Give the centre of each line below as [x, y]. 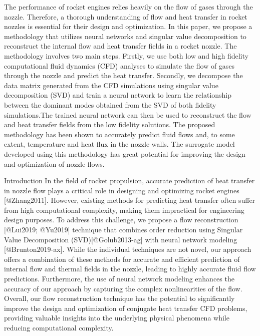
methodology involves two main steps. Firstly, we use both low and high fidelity [126, 55]
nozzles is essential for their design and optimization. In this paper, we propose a [128, 26]
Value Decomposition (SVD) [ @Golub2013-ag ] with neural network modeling [121, 239]
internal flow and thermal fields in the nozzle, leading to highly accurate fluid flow [130, 269]
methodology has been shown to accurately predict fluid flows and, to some [119, 134]
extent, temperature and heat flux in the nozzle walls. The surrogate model [119, 144]
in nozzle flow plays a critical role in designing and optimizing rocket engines [122, 190]
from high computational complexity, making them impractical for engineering [124, 210]
